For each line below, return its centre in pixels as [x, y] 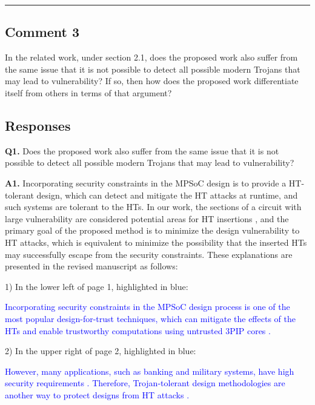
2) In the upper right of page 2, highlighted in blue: [101, 351]
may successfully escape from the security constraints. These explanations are [149, 254]
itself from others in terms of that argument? [88, 92]
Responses [38, 125]
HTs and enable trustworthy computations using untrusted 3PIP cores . [138, 330]
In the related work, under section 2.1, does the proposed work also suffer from [151, 57]
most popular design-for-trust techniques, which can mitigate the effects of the [150, 318]
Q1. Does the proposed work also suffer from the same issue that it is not [142, 150]
